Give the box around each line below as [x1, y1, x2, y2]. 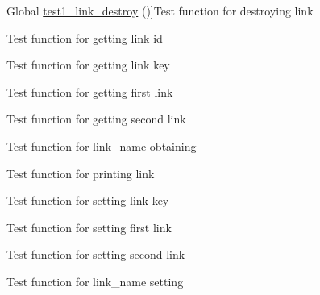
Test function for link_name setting [6, 272, 184, 289]
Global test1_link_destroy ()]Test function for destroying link [6, 2, 314, 19]
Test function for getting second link [6, 110, 186, 127]
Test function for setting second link [6, 246, 185, 263]
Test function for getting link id [6, 29, 163, 46]
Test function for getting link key [6, 56, 170, 73]
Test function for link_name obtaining [6, 137, 197, 154]
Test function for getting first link [6, 83, 173, 100]
